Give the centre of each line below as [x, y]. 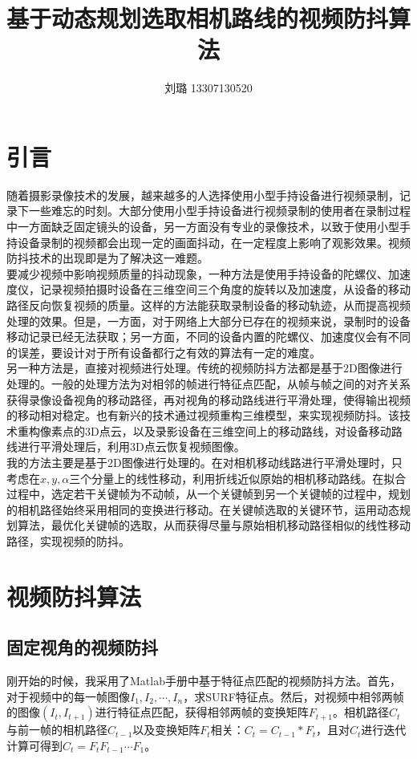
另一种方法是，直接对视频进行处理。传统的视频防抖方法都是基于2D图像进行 [204, 368]
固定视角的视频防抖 [82, 647]
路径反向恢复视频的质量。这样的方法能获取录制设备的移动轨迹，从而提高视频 [208, 305]
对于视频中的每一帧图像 [68, 696]
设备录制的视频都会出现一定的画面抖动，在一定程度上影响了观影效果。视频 [214, 242]
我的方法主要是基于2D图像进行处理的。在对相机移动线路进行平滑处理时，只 [204, 462]
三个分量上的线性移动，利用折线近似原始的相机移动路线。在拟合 [238, 478]
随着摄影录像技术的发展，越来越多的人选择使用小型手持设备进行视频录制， [203, 195]
